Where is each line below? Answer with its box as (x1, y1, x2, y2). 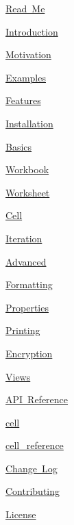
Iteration (5, 231, 42, 245)
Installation (5, 116, 53, 130)
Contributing (5, 484, 60, 498)
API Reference (5, 392, 69, 407)
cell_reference (5, 438, 64, 452)
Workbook (5, 162, 49, 177)
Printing (5, 323, 40, 337)
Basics (5, 139, 32, 153)
